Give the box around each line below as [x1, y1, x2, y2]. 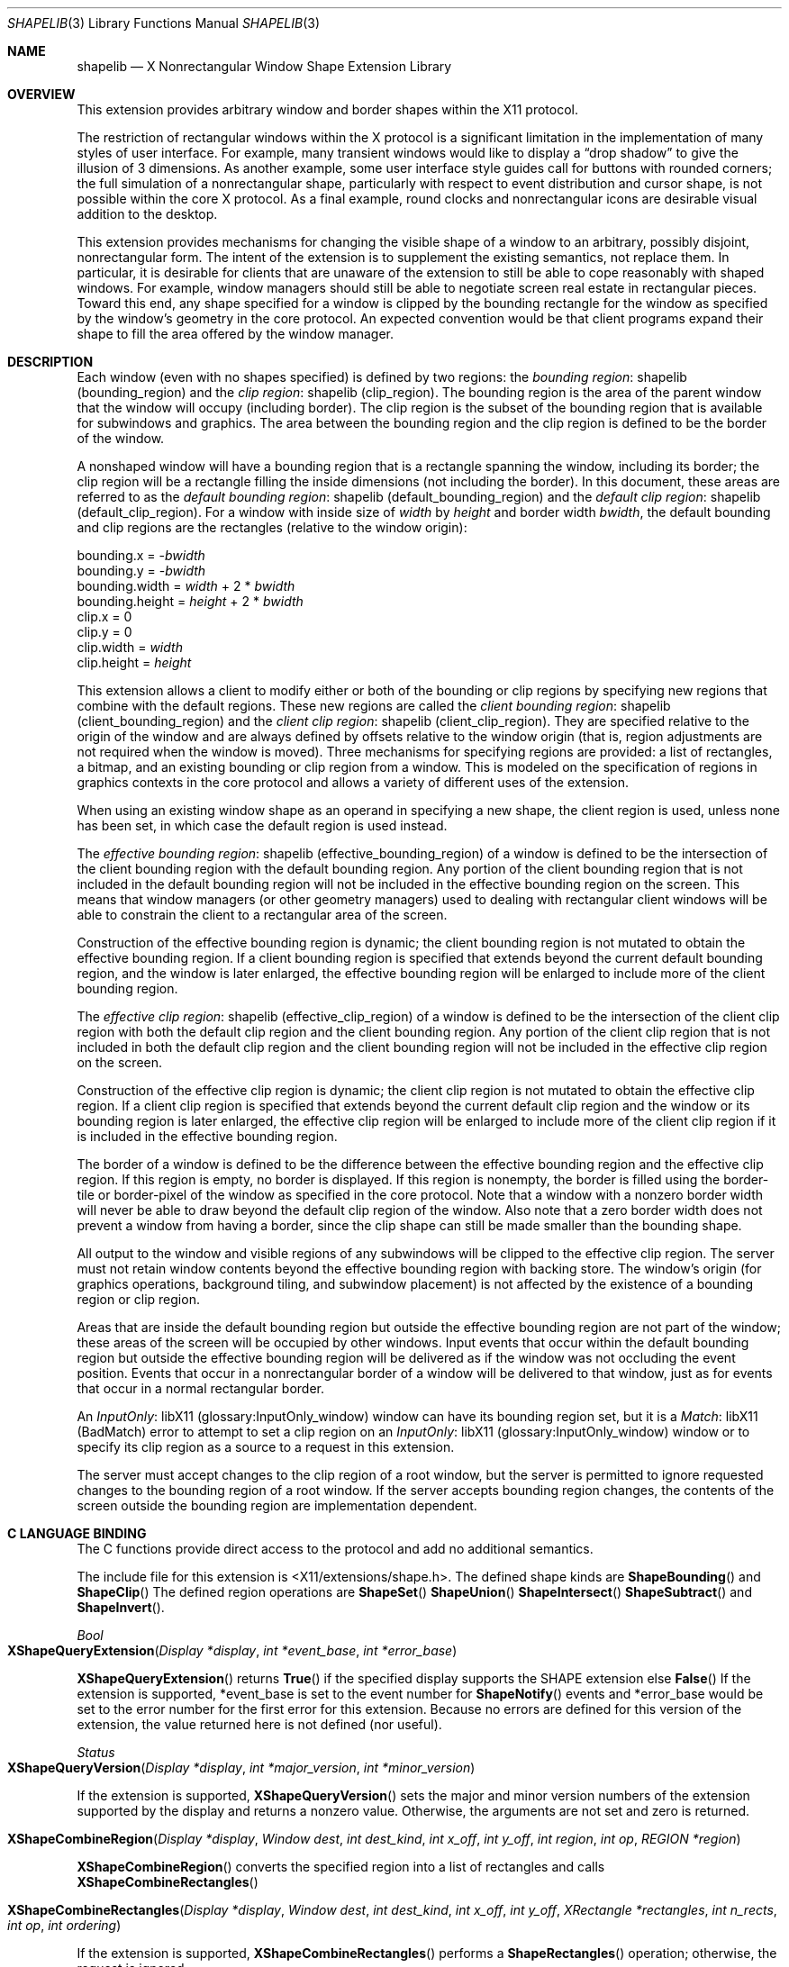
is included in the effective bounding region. [77, 1129, 338, 1144]
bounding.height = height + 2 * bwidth [77, 594, 304, 609]
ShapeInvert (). [77, 1600, 165, 1615]
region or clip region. [77, 1292, 200, 1307]
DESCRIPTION [7, 354, 94, 369]
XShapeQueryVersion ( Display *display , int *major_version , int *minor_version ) [7, 1760, 476, 1775]
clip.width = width [77, 639, 183, 655]
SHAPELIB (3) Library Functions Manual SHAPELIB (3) [7, 15, 320, 31]
